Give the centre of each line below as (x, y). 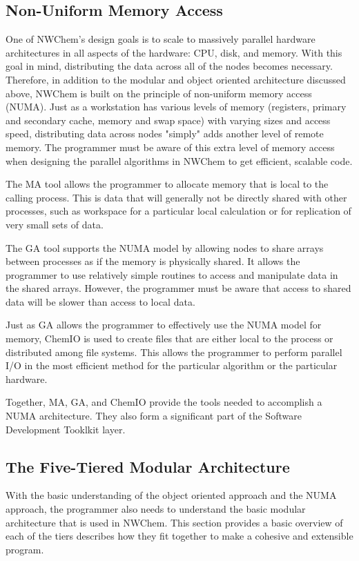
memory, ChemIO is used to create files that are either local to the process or (169, 338)
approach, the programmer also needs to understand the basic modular (156, 509)
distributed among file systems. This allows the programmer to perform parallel (174, 352)
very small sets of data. (55, 224)
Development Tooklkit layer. (66, 429)
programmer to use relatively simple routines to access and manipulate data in (172, 274)
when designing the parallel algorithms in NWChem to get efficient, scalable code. (179, 160)
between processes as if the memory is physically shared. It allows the (153, 261)
